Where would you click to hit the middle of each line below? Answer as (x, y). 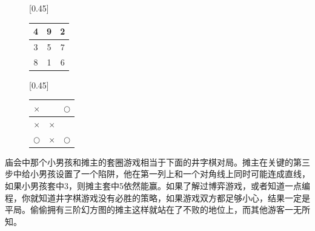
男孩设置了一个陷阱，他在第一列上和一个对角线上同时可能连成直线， (174, 174)
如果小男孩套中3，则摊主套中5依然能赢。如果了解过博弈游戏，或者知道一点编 (157, 185)
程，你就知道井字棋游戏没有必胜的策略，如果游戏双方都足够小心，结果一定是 (157, 197)
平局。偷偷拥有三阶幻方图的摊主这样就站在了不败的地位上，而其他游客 (145, 209)
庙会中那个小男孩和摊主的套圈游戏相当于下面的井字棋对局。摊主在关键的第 (153, 162)
